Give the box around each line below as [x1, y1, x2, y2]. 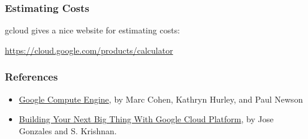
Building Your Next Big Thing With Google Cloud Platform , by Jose [19, 113, 274, 125]
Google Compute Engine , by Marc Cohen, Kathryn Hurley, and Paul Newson [19, 92, 303, 105]
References [5, 69, 58, 84]
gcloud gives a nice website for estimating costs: [5, 24, 180, 36]
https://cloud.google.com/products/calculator [5, 44, 173, 56]
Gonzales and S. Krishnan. [19, 124, 117, 137]
